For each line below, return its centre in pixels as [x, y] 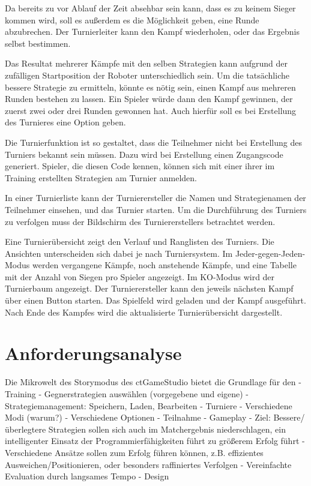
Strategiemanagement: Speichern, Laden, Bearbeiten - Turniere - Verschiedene [149, 405]
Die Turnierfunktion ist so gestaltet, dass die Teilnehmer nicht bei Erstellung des [153, 142]
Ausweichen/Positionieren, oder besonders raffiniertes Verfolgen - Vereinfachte [148, 464]
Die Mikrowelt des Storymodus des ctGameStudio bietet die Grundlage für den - [153, 382]
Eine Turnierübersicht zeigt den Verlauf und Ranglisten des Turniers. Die [140, 241]
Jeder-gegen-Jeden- [270, 253]
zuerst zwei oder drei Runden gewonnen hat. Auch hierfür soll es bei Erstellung [151, 110]
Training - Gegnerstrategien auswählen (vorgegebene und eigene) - [127, 393]
